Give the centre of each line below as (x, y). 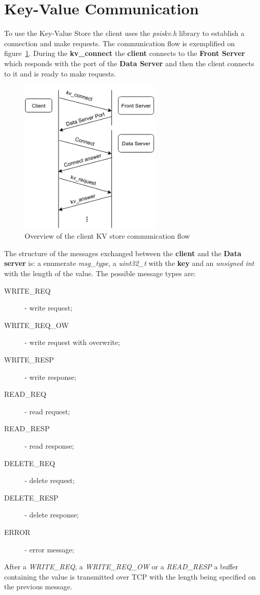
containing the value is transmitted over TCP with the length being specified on (130, 576)
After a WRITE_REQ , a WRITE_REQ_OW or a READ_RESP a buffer (121, 567)
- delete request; (50, 480)
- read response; (49, 446)
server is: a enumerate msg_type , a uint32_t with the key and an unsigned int (129, 263)
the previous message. (38, 587)
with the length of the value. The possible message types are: (100, 273)
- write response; (51, 377)
